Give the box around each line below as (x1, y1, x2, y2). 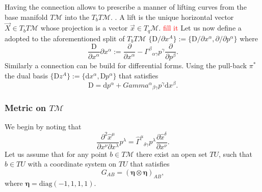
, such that (219, 148, 252, 159)
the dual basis (5, 70, 48, 80)
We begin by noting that (5, 121, 82, 132)
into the (65, 11, 89, 22)
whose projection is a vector (40, 22, 128, 33)
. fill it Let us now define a (159, 22, 242, 33)
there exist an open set (136, 148, 207, 159)
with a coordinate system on (28, 158, 117, 169)
